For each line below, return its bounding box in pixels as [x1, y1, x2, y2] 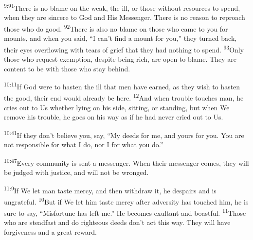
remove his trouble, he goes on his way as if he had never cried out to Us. [4, 112, 223, 122]
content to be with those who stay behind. [4, 63, 130, 73]
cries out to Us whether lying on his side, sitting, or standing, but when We [4, 102, 230, 112]
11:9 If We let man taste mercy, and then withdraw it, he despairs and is [4, 184, 217, 195]
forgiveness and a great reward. [4, 226, 97, 237]
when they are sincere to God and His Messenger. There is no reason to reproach [4, 12, 245, 22]
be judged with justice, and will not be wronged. [4, 167, 149, 177]
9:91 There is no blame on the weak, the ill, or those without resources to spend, [4, 1, 240, 13]
